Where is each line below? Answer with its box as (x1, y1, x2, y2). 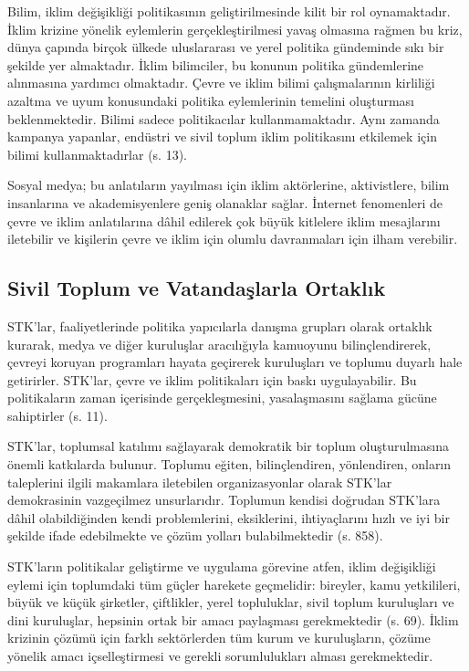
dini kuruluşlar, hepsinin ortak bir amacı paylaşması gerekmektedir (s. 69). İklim (7, 610, 459, 629)
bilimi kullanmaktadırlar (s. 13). (7, 144, 187, 163)
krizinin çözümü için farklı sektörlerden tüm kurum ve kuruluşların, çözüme (7, 628, 431, 647)
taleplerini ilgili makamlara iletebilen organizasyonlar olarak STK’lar (7, 472, 392, 491)
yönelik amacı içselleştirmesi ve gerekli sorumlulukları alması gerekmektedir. (7, 646, 433, 666)
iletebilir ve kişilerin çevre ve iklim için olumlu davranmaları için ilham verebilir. (7, 229, 458, 248)
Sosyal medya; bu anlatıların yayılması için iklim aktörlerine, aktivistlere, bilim (7, 175, 450, 194)
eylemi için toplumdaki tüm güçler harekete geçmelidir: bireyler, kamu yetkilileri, (7, 574, 461, 593)
